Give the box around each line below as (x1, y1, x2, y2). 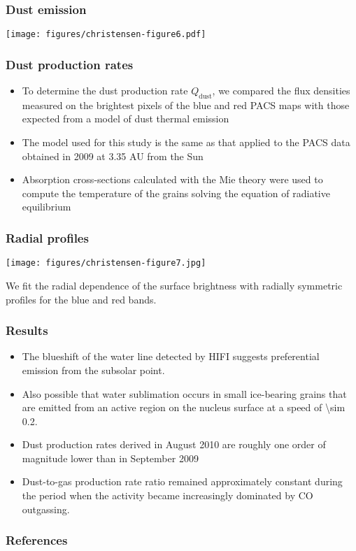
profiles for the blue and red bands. (6, 292, 157, 306)
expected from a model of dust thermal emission (22, 111, 229, 126)
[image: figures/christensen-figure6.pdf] (6, 29, 206, 40)
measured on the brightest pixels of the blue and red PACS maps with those (22, 97, 350, 112)
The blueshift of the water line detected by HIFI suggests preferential (22, 349, 320, 364)
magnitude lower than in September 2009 (22, 450, 199, 465)
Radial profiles (6, 229, 89, 246)
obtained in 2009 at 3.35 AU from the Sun (22, 148, 204, 163)
